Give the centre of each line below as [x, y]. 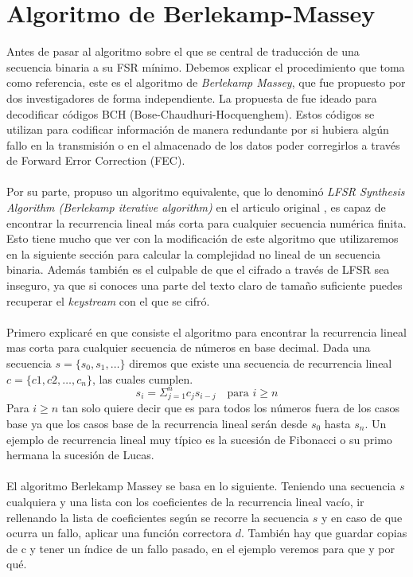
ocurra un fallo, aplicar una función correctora [119, 533]
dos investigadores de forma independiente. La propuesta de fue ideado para [192, 97]
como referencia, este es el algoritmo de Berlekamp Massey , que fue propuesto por [206, 82]
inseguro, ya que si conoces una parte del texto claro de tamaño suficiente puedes [205, 285]
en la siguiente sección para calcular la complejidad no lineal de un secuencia [194, 253]
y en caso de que [362, 517]
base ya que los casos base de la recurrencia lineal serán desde [157, 424]
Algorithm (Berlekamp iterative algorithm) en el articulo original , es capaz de [196, 207]
